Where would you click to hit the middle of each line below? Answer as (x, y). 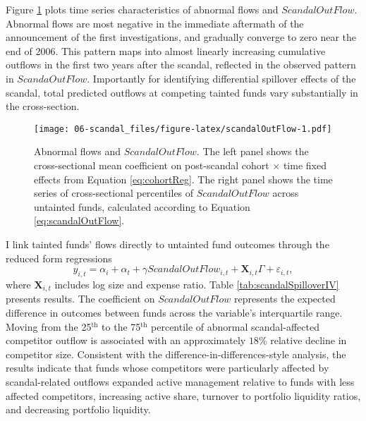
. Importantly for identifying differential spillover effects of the (221, 78)
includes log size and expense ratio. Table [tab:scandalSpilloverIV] (197, 284)
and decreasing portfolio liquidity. (78, 409)
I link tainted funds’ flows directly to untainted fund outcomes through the (167, 244)
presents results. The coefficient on (80, 299)
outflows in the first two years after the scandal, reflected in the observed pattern (181, 65)
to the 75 (121, 326)
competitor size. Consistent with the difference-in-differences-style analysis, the (176, 354)
